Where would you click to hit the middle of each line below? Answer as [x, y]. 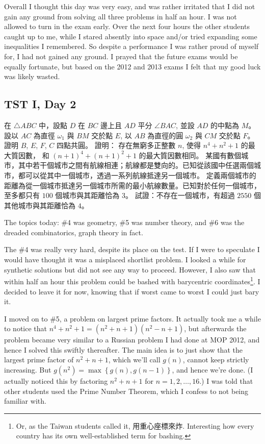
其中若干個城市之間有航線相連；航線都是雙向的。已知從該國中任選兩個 [136, 165]
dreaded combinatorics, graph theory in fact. [74, 232]
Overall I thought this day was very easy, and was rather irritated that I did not [130, 6]
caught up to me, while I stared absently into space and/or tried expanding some [131, 36]
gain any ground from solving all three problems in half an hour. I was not [121, 16]
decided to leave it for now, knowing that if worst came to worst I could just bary [132, 291]
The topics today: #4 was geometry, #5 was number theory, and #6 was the [124, 222]
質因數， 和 [30, 155]
